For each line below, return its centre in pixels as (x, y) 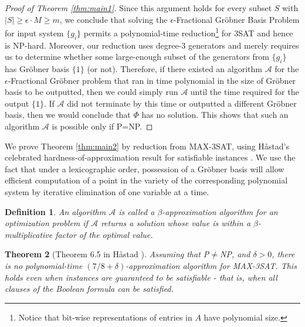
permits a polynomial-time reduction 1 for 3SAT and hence (188, 32)
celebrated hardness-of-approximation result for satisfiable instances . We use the (150, 157)
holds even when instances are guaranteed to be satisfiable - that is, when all (141, 277)
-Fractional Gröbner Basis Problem (236, 19)
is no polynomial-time (44, 265)
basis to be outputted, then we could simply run (91, 92)
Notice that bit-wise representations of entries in (105, 317)
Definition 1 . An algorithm (55, 211)
